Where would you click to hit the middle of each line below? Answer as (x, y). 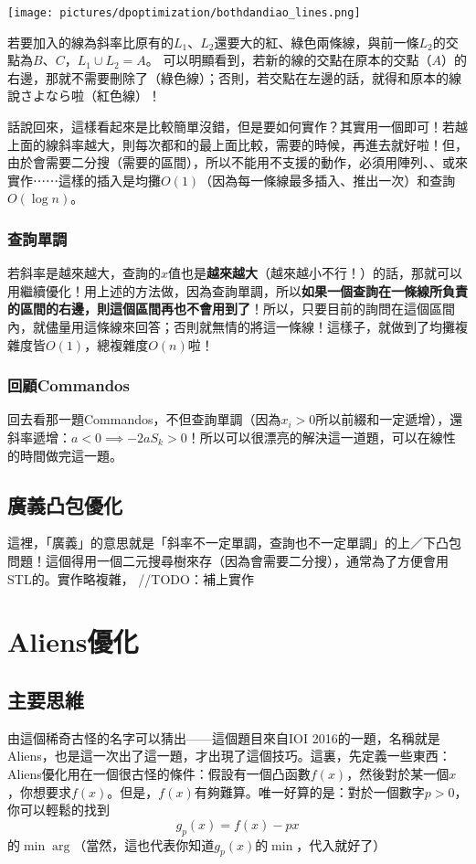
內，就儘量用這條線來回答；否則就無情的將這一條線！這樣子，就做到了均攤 (231, 326)
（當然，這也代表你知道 (144, 844)
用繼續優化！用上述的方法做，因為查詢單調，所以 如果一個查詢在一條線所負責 (238, 290)
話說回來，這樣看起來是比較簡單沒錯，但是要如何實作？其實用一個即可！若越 (238, 127)
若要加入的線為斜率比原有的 (90, 42)
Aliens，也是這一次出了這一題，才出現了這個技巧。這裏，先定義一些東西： (229, 756)
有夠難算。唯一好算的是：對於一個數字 (309, 791)
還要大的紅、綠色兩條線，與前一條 (317, 42)
